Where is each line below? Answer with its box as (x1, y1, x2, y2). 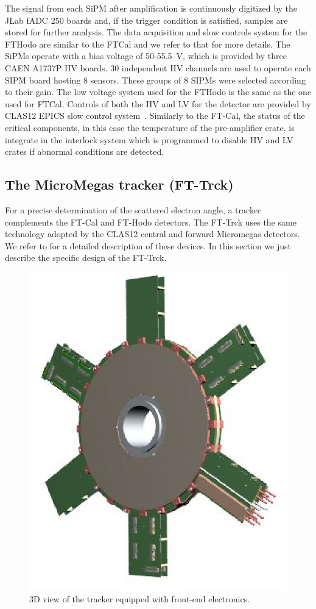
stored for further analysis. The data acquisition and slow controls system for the (5, 26, 307, 38)
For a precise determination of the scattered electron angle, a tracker (5, 203, 261, 216)
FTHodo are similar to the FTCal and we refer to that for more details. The (5, 37, 290, 50)
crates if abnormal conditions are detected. (5, 145, 164, 158)
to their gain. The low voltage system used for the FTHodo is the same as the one (5, 85, 312, 98)
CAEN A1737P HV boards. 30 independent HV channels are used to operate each (5, 61, 311, 74)
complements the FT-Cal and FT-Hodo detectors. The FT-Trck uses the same (5, 215, 297, 228)
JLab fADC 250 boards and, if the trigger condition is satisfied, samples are (5, 13, 288, 26)
